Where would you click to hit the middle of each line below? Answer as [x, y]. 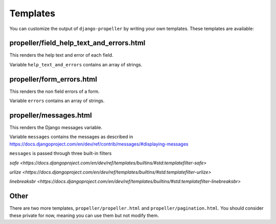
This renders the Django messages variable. [56, 128]
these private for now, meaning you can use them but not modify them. [84, 215]
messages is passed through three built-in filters [61, 154]
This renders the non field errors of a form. [54, 91]
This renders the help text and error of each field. [61, 55]
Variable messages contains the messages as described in [71, 137]
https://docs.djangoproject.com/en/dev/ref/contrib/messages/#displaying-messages [99, 144]
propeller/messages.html [51, 115]
